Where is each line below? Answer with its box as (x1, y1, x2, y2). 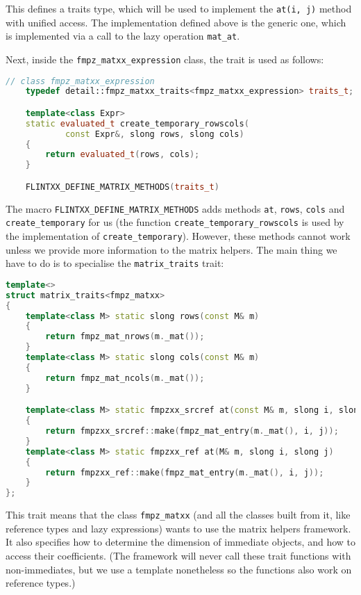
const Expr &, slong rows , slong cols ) (65, 129, 244, 139)
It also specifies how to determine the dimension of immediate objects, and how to (6, 535, 355, 549)
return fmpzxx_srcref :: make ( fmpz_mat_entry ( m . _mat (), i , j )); (45, 426, 339, 436)
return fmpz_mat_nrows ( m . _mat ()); (45, 332, 205, 342)
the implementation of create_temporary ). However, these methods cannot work (6, 229, 351, 243)
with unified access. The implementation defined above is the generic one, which (6, 15, 346, 29)
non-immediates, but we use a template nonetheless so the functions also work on (6, 562, 352, 576)
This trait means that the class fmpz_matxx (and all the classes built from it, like (6, 507, 351, 522)
